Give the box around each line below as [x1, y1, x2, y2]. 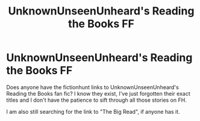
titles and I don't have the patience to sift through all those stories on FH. [6, 96, 187, 104]
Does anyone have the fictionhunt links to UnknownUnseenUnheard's [6, 83, 179, 91]
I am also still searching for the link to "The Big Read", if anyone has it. [6, 108, 180, 115]
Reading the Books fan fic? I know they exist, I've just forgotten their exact [6, 90, 191, 97]
